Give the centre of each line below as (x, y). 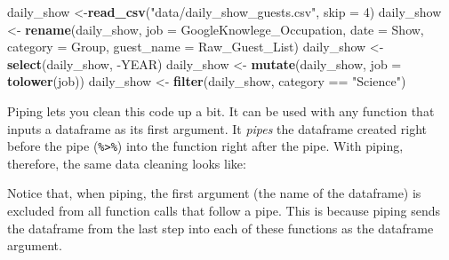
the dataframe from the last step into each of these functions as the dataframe (220, 228)
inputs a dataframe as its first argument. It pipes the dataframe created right (217, 128)
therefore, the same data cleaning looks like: (127, 163)
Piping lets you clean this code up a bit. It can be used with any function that (221, 110)
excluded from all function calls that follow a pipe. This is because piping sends (224, 210)
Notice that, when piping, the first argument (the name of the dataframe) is (214, 193)
